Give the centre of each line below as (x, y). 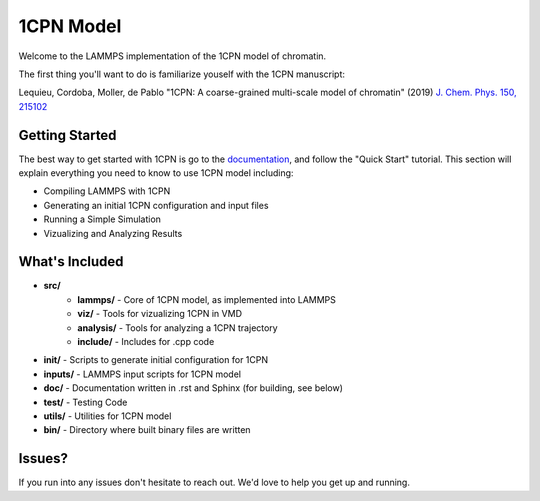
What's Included (71, 261)
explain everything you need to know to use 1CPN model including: (156, 173)
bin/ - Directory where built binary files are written (147, 430)
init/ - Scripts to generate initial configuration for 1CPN (156, 360)
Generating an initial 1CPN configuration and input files (156, 205)
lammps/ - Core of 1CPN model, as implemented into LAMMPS (207, 299)
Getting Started (67, 135)
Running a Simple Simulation (102, 219)
